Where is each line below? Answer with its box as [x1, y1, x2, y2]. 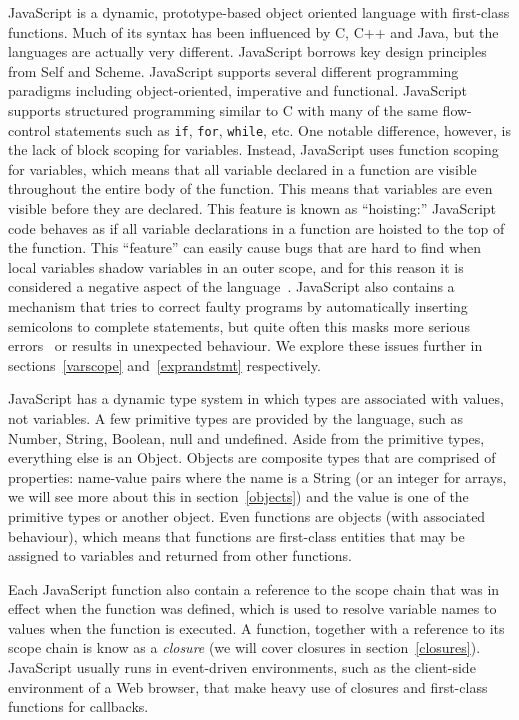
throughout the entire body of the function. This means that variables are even [8, 178, 493, 199]
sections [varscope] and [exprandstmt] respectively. [8, 354, 321, 375]
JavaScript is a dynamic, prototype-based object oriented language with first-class [8, 2, 510, 22]
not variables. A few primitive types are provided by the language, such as [8, 407, 464, 428]
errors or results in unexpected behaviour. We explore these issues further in [8, 335, 483, 356]
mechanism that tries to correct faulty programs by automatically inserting [8, 295, 468, 316]
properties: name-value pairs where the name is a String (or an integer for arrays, [8, 466, 507, 487]
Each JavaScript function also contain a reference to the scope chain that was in [8, 578, 500, 599]
